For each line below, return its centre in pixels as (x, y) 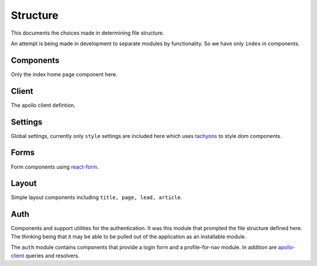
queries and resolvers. (53, 255)
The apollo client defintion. (43, 105)
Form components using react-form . (55, 167)
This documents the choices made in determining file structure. (87, 33)
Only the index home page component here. (64, 74)
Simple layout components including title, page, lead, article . (96, 197)
